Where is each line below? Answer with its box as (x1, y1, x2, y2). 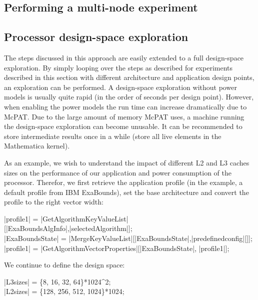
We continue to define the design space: (4, 259, 125, 270)
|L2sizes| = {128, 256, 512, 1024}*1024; (4, 286, 124, 296)
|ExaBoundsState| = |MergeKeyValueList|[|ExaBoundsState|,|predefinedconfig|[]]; (4, 233, 252, 243)
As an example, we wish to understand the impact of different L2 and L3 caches (4, 157, 249, 167)
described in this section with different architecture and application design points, (4, 72, 254, 82)
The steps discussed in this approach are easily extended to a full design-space (4, 52, 244, 62)
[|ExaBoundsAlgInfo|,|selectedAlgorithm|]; (4, 223, 132, 233)
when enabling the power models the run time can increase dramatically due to (4, 101, 247, 111)
